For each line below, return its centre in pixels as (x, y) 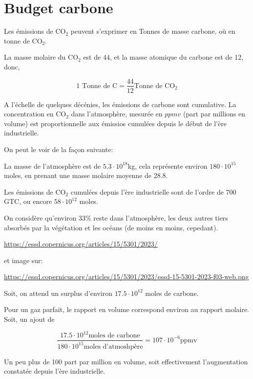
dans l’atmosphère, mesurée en (117, 114)
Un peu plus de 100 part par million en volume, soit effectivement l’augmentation (126, 361)
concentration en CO (35, 114)
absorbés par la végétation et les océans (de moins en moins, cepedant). (111, 227)
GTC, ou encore (28, 201)
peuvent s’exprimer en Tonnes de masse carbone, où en (153, 31)
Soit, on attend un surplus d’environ (58, 293)
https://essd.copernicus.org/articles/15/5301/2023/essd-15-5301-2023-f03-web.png (126, 277)
